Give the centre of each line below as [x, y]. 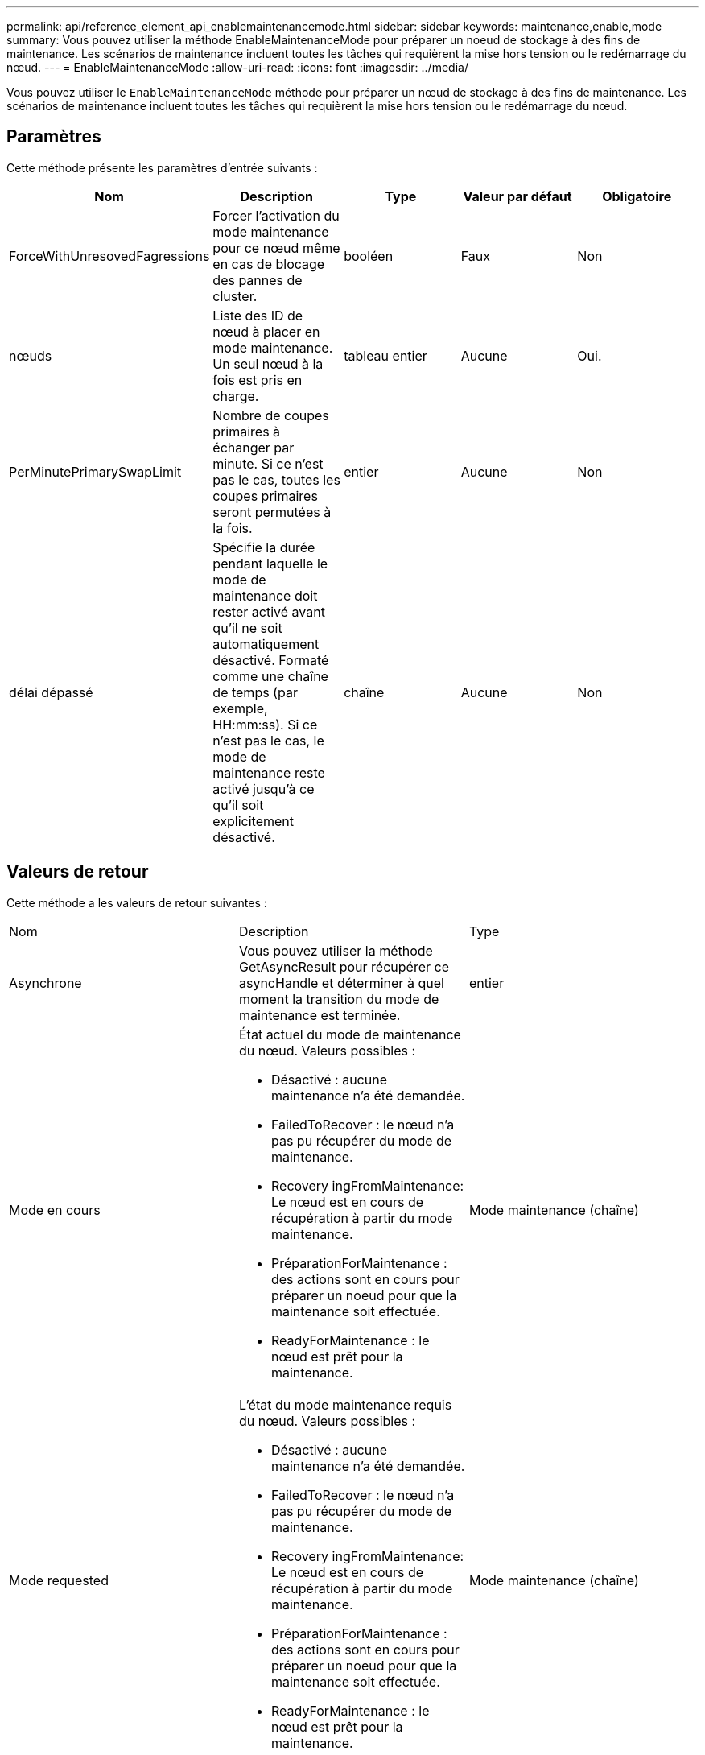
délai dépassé [51, 692]
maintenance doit [265, 595]
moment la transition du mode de [339, 999]
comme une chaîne [270, 676]
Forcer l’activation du [276, 215]
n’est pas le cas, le [268, 740]
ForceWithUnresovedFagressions [109, 256]
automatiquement [266, 644]
